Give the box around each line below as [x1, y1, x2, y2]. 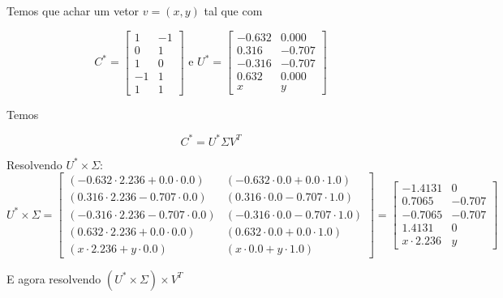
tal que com [204, 2, 263, 19]
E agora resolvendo [6, 270, 101, 287]
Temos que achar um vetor [6, 2, 140, 19]
